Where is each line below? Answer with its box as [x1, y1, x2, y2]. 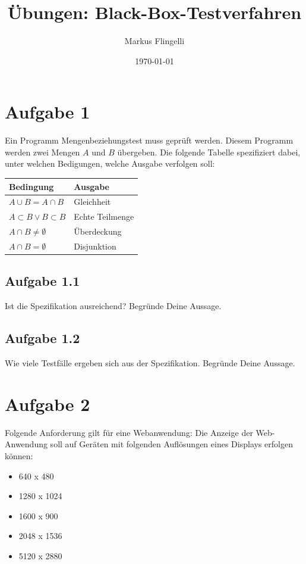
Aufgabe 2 [5, 391, 90, 416]
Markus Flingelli [124, 35, 185, 47]
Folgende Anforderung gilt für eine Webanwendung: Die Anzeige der [5, 426, 253, 438]
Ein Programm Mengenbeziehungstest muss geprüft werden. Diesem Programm [5, 134, 294, 147]
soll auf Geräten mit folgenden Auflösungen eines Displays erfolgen [50, 438, 293, 450]
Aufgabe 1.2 [5, 329, 80, 347]
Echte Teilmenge [74, 210, 134, 223]
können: [5, 449, 33, 462]
